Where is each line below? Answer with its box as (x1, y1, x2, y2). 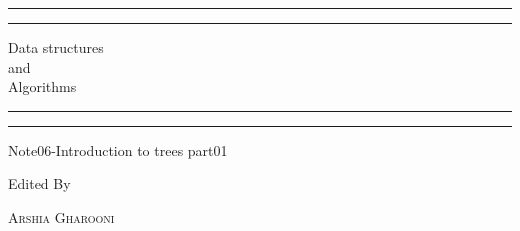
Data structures (8, 37, 104, 57)
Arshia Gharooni (8, 206, 115, 227)
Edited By (8, 173, 71, 194)
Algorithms (8, 76, 77, 97)
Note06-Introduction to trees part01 (8, 139, 228, 160)
